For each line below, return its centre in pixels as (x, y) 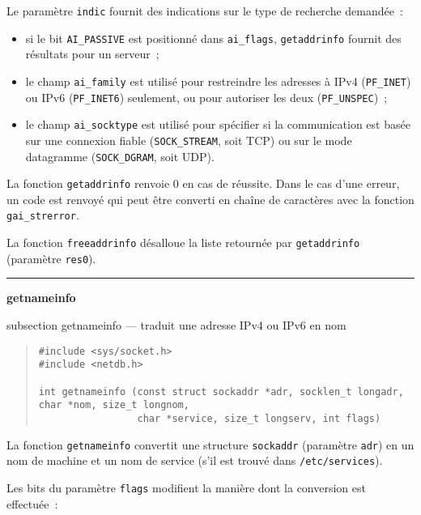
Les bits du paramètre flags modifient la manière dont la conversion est (186, 487)
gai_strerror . (43, 215)
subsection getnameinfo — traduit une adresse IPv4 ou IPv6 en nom (176, 325)
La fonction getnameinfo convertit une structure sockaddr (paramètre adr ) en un (210, 444)
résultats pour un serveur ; (92, 54)
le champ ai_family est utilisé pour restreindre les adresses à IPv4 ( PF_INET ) (218, 81)
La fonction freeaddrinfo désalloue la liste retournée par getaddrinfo (183, 243)
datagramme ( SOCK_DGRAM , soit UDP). (120, 156)
